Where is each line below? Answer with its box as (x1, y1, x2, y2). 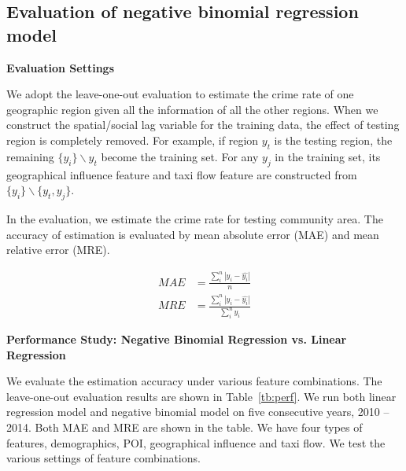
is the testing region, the (274, 131, 393, 148)
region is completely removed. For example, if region (6, 131, 259, 148)
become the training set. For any (101, 148, 259, 164)
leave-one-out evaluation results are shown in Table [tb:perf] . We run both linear (6, 388, 397, 404)
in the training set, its (275, 148, 381, 164)
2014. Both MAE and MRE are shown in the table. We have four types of (6, 419, 363, 436)
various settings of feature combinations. (6, 450, 201, 466)
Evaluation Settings (6, 59, 114, 75)
